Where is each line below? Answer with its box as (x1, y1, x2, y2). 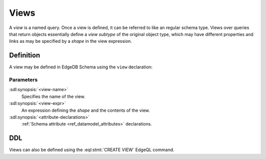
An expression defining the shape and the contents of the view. (21, 107, 150, 113)
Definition (9, 51, 40, 60)
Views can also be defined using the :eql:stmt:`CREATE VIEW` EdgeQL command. (9, 147, 174, 153)
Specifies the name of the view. (21, 94, 86, 99)
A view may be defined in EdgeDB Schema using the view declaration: (9, 64, 153, 70)
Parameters (9, 76, 38, 83)
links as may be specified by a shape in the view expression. (9, 38, 133, 44)
